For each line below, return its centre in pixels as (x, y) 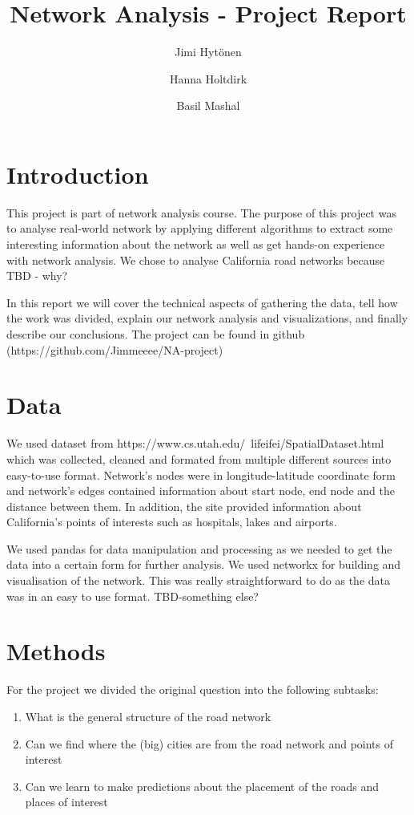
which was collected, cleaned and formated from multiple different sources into (199, 458)
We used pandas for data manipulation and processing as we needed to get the (199, 548)
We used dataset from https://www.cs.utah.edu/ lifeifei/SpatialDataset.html (195, 443)
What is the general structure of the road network (148, 716)
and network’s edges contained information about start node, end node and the (201, 491)
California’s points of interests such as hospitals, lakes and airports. (172, 522)
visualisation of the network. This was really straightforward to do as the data (198, 580)
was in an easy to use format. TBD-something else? (133, 596)
